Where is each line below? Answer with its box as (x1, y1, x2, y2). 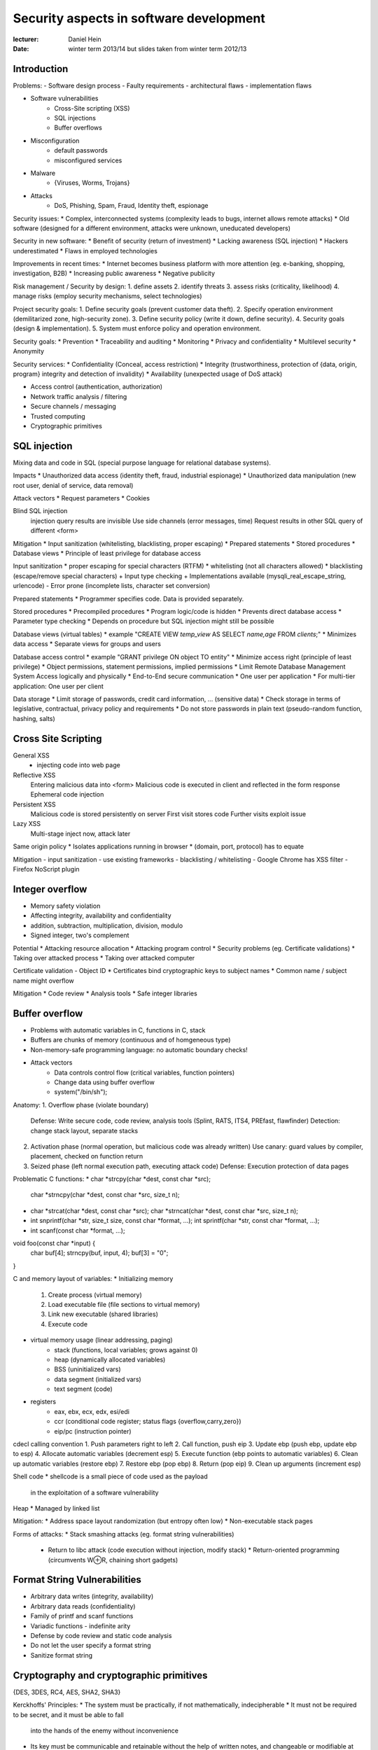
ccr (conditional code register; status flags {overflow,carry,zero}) (54, 1417, 241, 1426)
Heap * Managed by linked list (13, 1504, 100, 1512)
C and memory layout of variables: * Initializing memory (13, 1275, 174, 1283)
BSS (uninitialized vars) (54, 1365, 122, 1373)
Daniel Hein (68, 35, 101, 43)
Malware (30, 169, 56, 177)
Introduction (13, 63, 69, 75)
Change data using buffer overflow (54, 1078, 155, 1086)
